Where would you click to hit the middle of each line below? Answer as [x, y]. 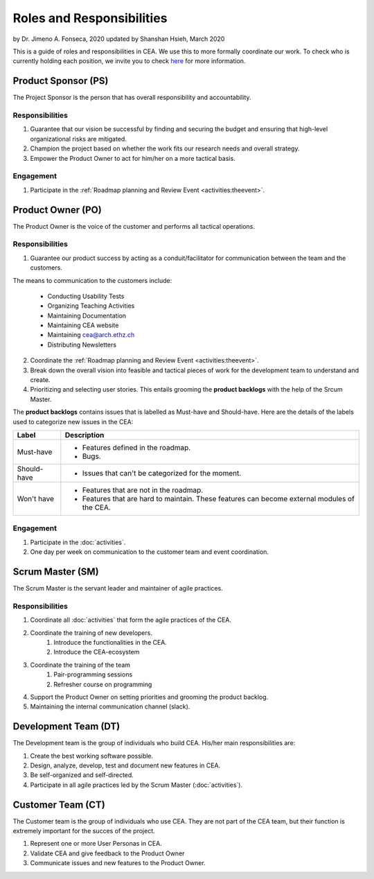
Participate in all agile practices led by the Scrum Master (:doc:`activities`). [136, 785]
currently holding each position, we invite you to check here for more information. [129, 61]
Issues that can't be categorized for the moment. [162, 473]
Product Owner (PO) [57, 210]
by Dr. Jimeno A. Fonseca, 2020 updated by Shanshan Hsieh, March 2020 [119, 39]
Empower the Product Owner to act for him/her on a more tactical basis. [133, 158]
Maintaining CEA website [83, 325]
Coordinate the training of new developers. [91, 633]
